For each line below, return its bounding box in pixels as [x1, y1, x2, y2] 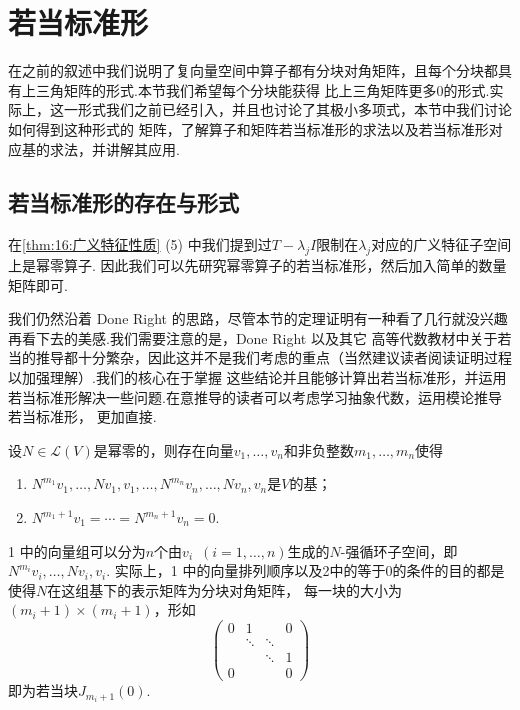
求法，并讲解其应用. [49, 138, 180, 159]
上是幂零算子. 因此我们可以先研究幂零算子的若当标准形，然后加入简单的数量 [8, 255, 507, 276]
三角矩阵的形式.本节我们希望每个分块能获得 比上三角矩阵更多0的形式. [35, 79, 490, 100]
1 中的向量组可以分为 [8, 540, 146, 561]
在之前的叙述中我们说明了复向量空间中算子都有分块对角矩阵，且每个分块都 [8, 60, 498, 81]
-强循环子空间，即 [340, 540, 458, 561]
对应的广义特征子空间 [371, 234, 512, 255]
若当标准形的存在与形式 [8, 187, 239, 218]
